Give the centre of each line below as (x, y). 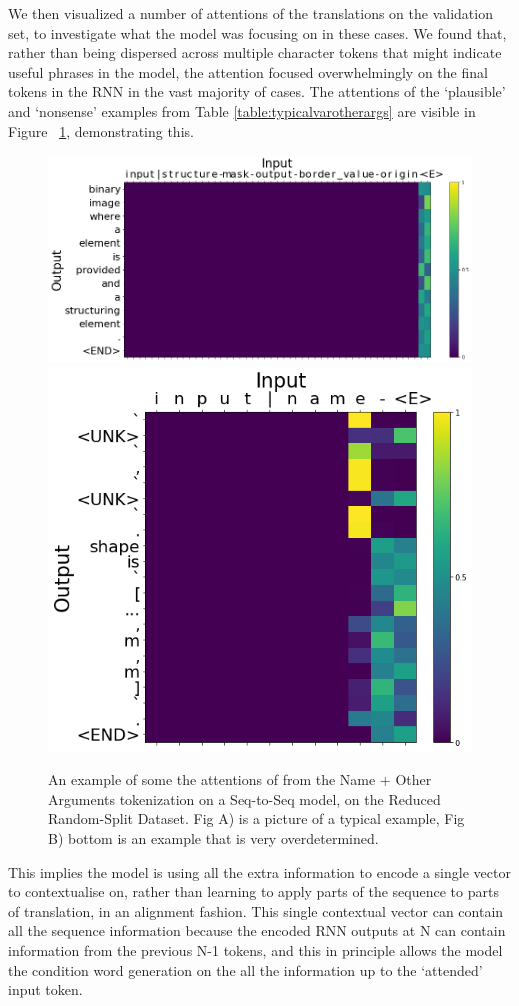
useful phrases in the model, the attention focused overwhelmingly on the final (248, 71)
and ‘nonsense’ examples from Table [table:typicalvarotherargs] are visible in (242, 110)
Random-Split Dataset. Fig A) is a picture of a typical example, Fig (256, 818)
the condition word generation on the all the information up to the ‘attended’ (245, 969)
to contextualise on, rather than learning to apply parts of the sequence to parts (253, 891)
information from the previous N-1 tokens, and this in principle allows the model (255, 950)
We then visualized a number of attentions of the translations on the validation (250, 13)
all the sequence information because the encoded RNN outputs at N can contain (257, 930)
